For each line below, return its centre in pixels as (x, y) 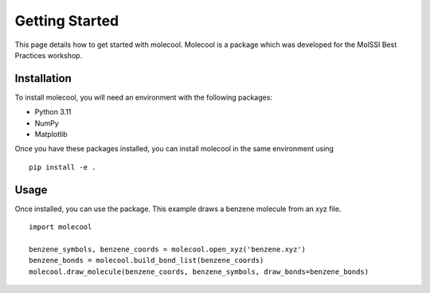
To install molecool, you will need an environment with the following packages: (143, 97)
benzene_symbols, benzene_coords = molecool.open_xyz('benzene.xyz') (168, 249)
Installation (43, 78)
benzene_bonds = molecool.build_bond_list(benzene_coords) (147, 260)
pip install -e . (63, 167)
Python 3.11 (53, 112)
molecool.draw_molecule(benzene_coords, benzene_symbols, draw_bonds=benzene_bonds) (199, 272)
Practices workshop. (49, 55)
